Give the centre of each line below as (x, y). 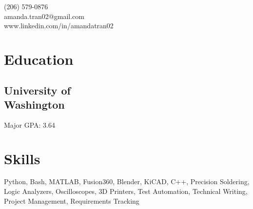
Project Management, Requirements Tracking (72, 200)
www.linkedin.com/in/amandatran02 (59, 26)
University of (37, 90)
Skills (22, 158)
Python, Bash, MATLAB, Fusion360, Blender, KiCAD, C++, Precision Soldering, (127, 181)
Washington (34, 104)
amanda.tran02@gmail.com (44, 16)
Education (39, 59)
